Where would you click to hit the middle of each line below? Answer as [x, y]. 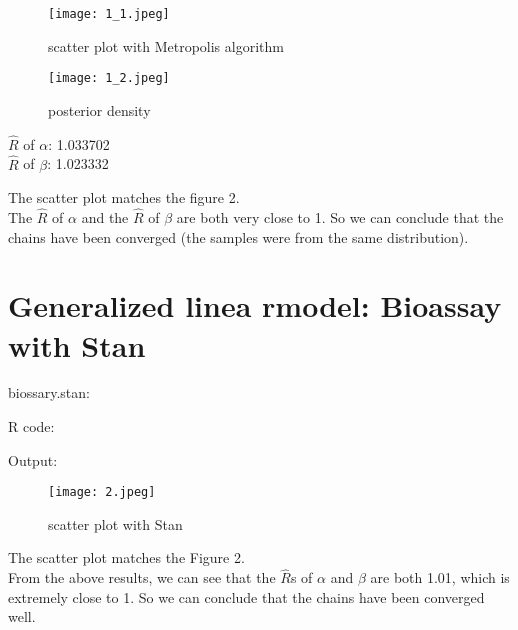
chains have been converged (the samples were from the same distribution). [238, 236]
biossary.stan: [49, 392]
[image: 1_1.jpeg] [109, 14]
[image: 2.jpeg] [102, 492]
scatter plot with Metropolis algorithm [166, 45]
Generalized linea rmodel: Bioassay [255, 305]
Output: [33, 459]
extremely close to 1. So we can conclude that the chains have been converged [246, 596]
